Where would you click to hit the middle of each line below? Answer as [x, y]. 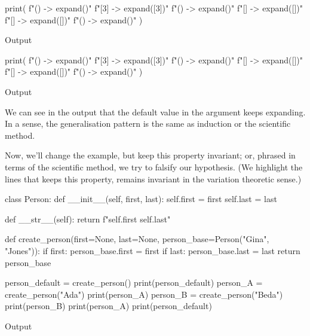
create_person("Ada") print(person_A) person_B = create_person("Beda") [144, 294]
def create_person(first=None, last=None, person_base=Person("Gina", [137, 239]
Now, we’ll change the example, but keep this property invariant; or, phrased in [150, 155]
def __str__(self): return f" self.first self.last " [88, 219]
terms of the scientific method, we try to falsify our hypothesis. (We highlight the [154, 167]
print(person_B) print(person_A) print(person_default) [108, 306]
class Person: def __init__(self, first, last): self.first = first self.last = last [141, 199]
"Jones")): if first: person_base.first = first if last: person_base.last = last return [153, 250]
